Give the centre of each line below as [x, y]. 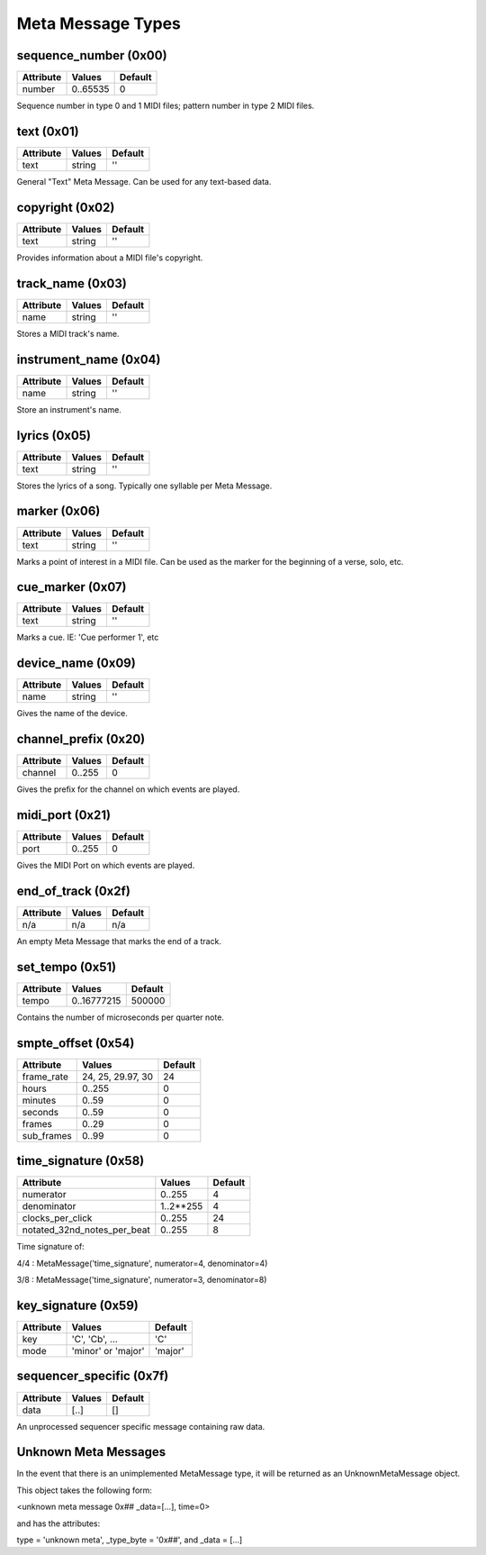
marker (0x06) [58, 511]
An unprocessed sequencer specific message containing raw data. [141, 1426]
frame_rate [45, 1077]
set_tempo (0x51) [67, 967]
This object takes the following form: [85, 1490]
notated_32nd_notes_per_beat [86, 1230]
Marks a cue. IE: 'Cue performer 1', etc [88, 637]
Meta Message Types [99, 23]
